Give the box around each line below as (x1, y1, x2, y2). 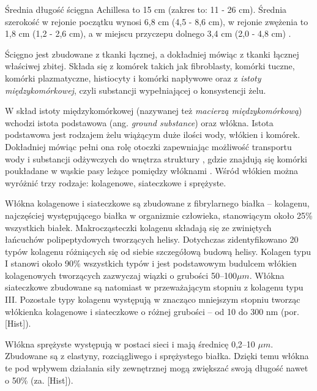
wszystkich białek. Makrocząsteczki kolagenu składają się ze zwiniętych (5, 221, 272, 233)
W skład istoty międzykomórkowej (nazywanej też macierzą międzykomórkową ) (5, 104, 302, 117)
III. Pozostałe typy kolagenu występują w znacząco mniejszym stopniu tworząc (5, 293, 300, 306)
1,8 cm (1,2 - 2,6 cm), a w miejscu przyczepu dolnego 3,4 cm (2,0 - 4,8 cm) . (5, 27, 291, 40)
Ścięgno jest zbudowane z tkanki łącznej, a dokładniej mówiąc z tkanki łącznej (5, 47, 299, 60)
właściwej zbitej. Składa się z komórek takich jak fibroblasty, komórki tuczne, (5, 59, 295, 72)
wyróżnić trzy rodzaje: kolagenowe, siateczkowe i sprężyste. (5, 176, 226, 189)
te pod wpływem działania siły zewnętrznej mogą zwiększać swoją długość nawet (5, 362, 308, 374)
